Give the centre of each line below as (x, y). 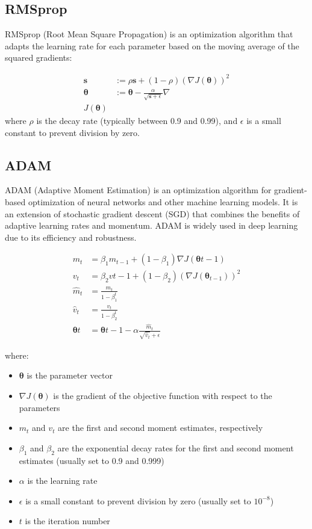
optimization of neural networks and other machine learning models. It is (163, 202)
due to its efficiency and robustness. (71, 237)
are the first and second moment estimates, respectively (161, 428)
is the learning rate (62, 481)
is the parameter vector (70, 375)
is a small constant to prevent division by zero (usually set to (138, 500)
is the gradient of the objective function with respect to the (163, 396)
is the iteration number (67, 521)
